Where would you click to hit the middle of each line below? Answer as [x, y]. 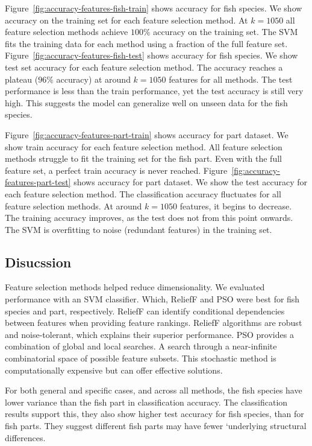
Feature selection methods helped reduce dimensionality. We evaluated [135, 287]
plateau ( [22, 79]
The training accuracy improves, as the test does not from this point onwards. [149, 218]
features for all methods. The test [231, 79]
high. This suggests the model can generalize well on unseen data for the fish [146, 102]
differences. [25, 437]
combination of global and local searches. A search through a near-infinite [141, 346]
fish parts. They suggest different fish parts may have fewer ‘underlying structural [156, 426]
